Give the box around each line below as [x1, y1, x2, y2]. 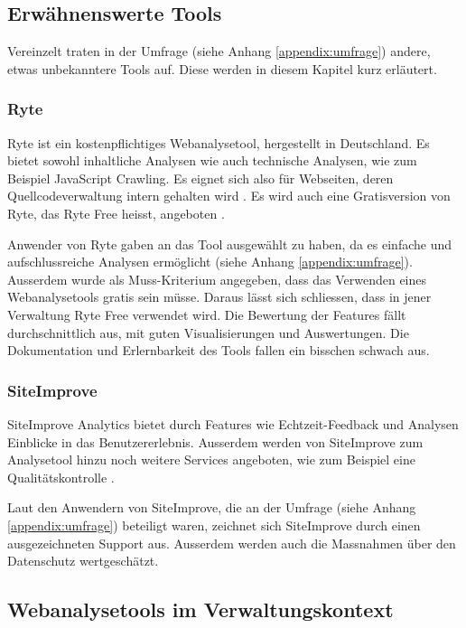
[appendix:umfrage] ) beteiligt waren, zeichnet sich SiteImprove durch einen [7, 515, 421, 534]
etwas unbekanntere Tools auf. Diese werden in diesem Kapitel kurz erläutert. [7, 59, 437, 78]
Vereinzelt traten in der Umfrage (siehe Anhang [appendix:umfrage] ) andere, [7, 42, 431, 61]
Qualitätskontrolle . [7, 467, 115, 486]
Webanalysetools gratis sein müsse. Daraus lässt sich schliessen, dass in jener [7, 287, 432, 306]
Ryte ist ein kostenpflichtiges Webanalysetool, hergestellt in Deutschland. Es [7, 133, 430, 152]
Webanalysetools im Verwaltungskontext [7, 595, 394, 623]
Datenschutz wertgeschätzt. [7, 551, 159, 570]
